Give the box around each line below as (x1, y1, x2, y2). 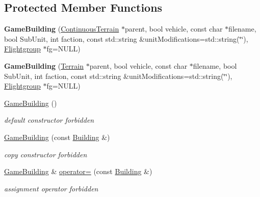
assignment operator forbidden (4, 183, 98, 193)
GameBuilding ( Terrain (4, 60, 84, 71)
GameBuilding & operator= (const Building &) (4, 166, 152, 177)
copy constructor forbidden (4, 149, 87, 159)
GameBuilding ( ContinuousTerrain (4, 23, 119, 34)
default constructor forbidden (4, 115, 94, 125)
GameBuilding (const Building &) (4, 131, 110, 142)
